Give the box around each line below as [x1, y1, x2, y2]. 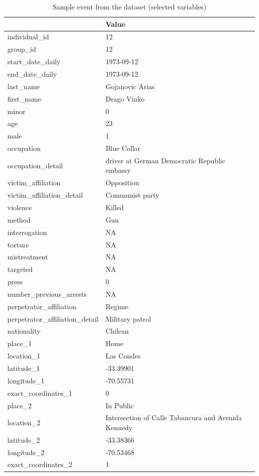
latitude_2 [7, 434, 40, 445]
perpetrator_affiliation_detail [7, 313, 99, 324]
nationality [7, 326, 41, 336]
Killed [105, 202, 124, 212]
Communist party [105, 190, 159, 200]
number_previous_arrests [7, 288, 87, 299]
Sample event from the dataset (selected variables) [52, 1, 207, 11]
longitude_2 [7, 447, 45, 457]
